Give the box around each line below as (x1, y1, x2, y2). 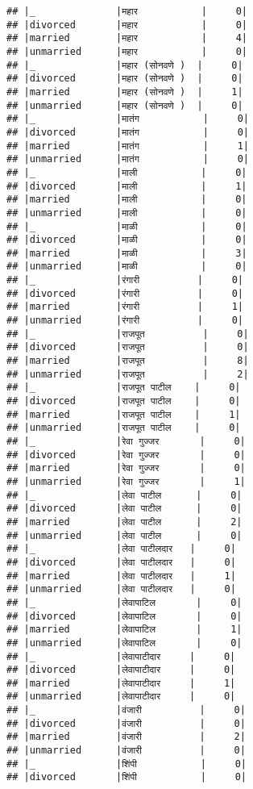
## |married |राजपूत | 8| (6, 355, 249, 367)
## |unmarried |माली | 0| (6, 207, 247, 219)
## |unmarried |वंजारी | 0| (6, 745, 246, 757)
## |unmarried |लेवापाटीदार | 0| (6, 691, 236, 703)
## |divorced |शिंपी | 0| (6, 771, 247, 783)
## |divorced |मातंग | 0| (6, 126, 249, 138)
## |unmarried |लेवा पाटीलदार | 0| (6, 583, 236, 595)
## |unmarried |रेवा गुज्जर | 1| (6, 475, 246, 487)
